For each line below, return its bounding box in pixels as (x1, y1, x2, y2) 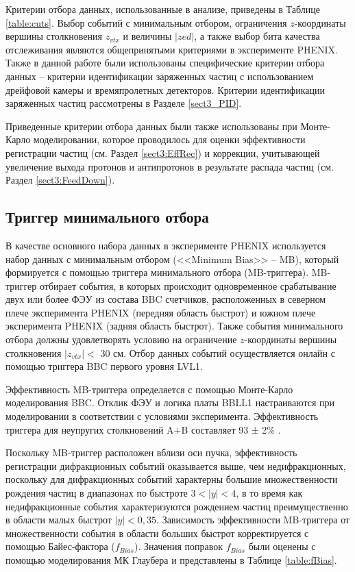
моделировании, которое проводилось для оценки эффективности (33, 132, 306, 147)
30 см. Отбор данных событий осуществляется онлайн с (100, 345, 335, 360)
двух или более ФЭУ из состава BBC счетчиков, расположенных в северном (5, 292, 326, 306)
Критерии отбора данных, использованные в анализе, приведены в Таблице (5, 2, 320, 16)
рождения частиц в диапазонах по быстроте (5, 486, 188, 500)
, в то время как (236, 486, 303, 500)
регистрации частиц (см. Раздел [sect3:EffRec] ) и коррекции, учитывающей (5, 145, 320, 160)
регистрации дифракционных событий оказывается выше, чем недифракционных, (5, 458, 346, 473)
